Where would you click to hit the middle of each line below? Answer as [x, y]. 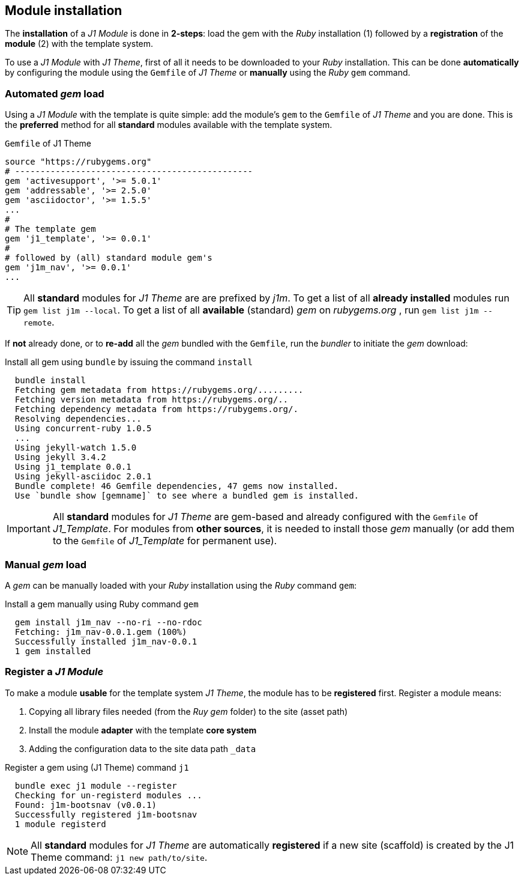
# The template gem [50, 229]
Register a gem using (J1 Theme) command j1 [97, 767]
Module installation [64, 11]
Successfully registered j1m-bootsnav [106, 814]
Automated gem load [55, 93]
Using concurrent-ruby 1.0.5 [83, 429]
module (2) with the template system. [79, 44]
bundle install [50, 381]
